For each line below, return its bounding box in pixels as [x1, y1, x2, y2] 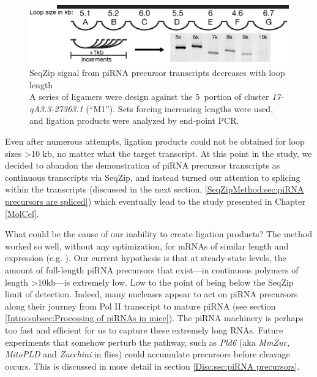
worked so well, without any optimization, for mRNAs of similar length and [5, 239, 289, 252]
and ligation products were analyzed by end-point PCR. [29, 114, 239, 127]
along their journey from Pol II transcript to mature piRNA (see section [5, 299, 276, 312]
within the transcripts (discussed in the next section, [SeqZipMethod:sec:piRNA [5, 183, 304, 196]
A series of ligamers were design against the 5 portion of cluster [29, 90, 269, 103]
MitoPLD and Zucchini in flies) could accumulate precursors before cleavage [5, 348, 290, 360]
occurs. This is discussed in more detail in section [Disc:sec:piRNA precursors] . [5, 359, 300, 372]
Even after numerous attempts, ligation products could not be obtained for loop [5, 135, 305, 147]
